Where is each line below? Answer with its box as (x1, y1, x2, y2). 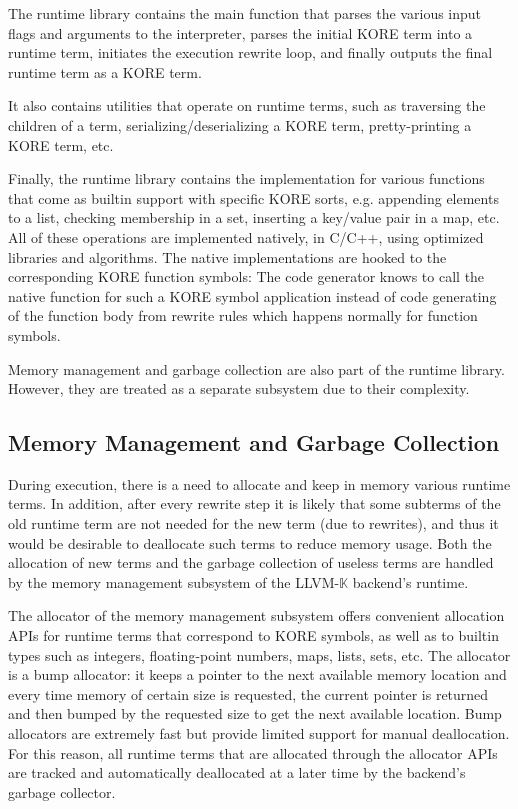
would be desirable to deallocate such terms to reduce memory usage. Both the (8, 532, 492, 553)
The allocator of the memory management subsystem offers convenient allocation (8, 605, 505, 626)
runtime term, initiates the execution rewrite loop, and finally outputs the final (8, 42, 493, 63)
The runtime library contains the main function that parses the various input (8, 3, 482, 23)
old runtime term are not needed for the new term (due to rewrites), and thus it (8, 513, 499, 534)
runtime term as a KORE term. (8, 61, 202, 82)
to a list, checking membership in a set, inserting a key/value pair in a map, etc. (8, 207, 500, 228)
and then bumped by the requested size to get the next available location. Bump (8, 703, 502, 724)
